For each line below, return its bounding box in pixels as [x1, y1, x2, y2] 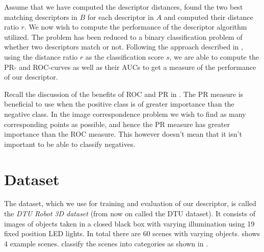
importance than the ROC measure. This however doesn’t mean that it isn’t [4, 129, 242, 139]
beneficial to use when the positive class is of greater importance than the [4, 98, 234, 109]
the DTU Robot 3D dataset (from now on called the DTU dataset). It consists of [4, 208, 255, 219]
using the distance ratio [4, 51, 78, 62]
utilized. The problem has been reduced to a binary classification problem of [4, 31, 243, 42]
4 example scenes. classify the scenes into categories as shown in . [4, 238, 208, 248]
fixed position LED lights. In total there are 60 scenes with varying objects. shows [4, 228, 260, 239]
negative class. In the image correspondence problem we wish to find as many [4, 108, 246, 119]
